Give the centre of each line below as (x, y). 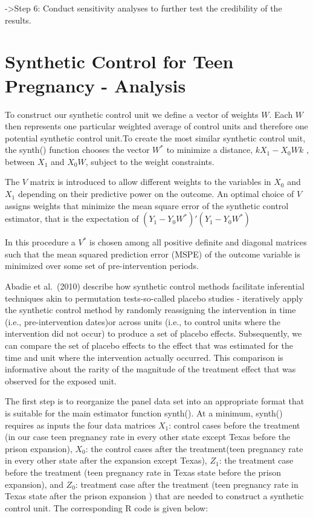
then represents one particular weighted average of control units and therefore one (156, 126)
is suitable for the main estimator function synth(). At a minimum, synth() (144, 413)
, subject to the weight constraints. (150, 161)
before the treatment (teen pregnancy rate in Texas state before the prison (143, 472)
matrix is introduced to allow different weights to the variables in (150, 182)
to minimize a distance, (210, 150)
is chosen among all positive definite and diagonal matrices (198, 242)
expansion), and (34, 484)
